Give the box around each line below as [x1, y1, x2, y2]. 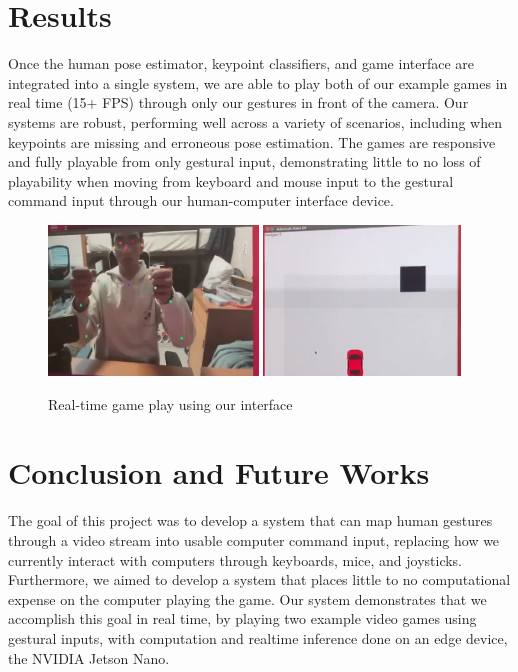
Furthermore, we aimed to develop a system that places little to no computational [8, 569, 511, 590]
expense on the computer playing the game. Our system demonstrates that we [8, 588, 487, 609]
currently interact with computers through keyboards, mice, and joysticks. [8, 549, 463, 570]
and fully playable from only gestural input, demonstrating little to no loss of [8, 151, 481, 172]
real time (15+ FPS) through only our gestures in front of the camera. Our [8, 92, 469, 113]
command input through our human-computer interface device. [8, 190, 394, 211]
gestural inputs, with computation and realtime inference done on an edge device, [8, 627, 508, 648]
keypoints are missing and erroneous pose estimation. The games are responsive [8, 131, 496, 152]
